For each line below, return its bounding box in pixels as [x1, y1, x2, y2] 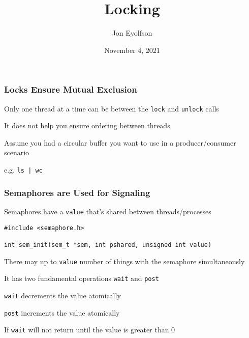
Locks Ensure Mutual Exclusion [4, 83, 137, 96]
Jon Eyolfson [112, 27, 152, 38]
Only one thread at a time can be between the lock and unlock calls [4, 103, 219, 114]
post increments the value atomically [4, 307, 120, 318]
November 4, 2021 [104, 44, 160, 55]
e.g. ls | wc [4, 164, 43, 175]
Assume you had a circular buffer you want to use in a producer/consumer [4, 137, 236, 148]
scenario [4, 147, 29, 158]
